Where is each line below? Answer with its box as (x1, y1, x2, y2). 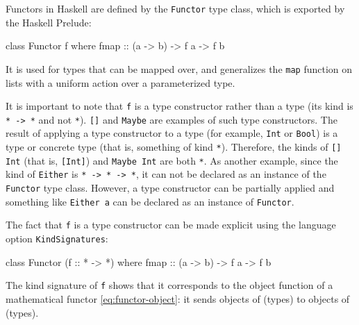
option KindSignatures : (6, 231, 108, 245)
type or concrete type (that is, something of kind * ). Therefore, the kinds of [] (6, 140, 342, 154)
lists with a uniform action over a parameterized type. (6, 75, 235, 90)
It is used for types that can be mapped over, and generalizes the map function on (6, 61, 353, 76)
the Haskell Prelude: (6, 15, 92, 29)
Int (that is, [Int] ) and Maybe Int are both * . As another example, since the (6, 153, 338, 167)
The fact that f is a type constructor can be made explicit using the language (6, 217, 336, 232)
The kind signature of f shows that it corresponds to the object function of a (6, 278, 333, 292)
